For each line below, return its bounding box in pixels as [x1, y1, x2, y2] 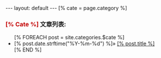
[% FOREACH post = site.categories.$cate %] [13, 34, 125, 41]
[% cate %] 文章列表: [5, 20, 67, 28]
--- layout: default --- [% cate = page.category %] [5, 5, 127, 11]
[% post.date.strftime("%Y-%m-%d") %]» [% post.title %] [13, 40, 155, 47]
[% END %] [13, 46, 42, 53]
